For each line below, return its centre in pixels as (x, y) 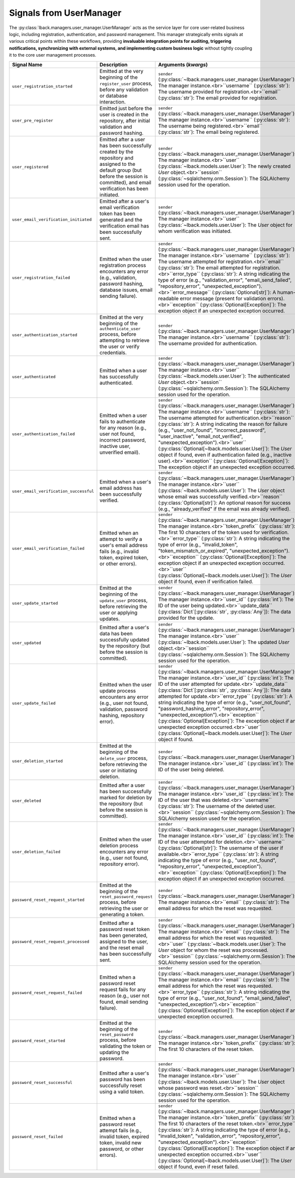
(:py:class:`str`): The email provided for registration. (218, 98)
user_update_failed (34, 703)
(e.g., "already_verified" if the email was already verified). (224, 509)
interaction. (113, 102)
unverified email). (120, 452)
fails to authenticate (122, 422)
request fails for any (123, 989)
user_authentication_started (45, 335)
